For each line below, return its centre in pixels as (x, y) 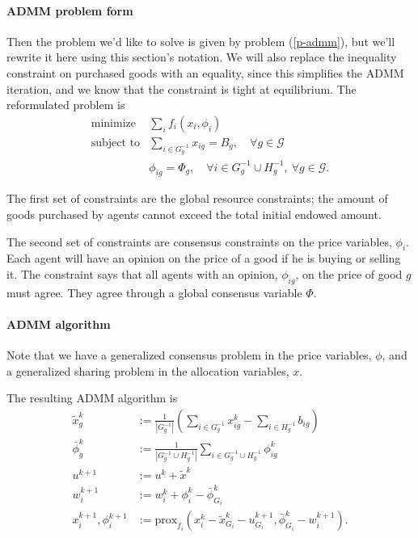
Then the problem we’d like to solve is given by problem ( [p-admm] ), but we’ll (201, 41)
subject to (116, 143)
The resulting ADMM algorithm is (92, 398)
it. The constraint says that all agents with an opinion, (142, 273)
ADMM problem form (70, 10)
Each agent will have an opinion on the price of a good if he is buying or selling (204, 258)
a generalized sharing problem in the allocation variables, (148, 370)
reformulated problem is (66, 105)
